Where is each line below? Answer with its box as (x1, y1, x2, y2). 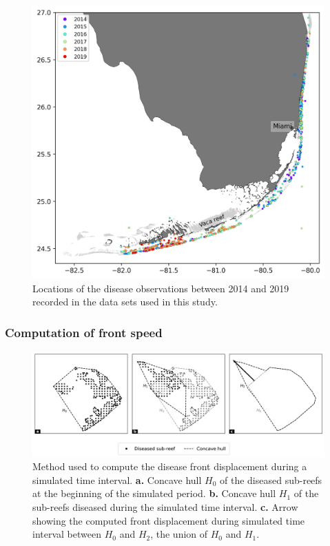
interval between (32, 527, 101, 541)
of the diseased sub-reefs (220, 472, 322, 487)
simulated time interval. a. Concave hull (32, 472, 202, 487)
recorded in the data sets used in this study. (32, 294, 218, 309)
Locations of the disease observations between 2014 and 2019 (32, 281, 289, 295)
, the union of (150, 527, 208, 541)
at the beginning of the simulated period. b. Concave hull (32, 486, 276, 501)
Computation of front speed (5, 323, 163, 341)
